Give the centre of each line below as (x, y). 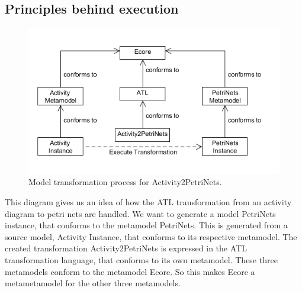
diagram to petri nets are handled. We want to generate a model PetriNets (140, 213)
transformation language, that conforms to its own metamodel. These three (141, 260)
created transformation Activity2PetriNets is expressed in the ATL (126, 248)
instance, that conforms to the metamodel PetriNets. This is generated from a (146, 225)
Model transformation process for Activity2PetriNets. (125, 182)
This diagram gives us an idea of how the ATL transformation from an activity (148, 202)
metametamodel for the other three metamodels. (93, 283)
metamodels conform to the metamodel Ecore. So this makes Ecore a (130, 271)
